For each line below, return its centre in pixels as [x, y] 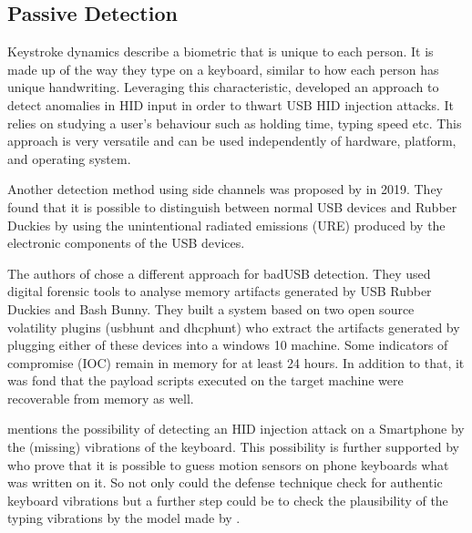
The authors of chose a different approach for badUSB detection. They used [219, 273]
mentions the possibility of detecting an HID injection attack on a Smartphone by [236, 429]
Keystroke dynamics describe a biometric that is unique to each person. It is [221, 51]
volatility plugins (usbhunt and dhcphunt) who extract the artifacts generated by [234, 327]
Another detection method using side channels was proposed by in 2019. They [226, 189]
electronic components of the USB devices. [126, 243]
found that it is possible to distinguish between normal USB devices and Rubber [232, 206]
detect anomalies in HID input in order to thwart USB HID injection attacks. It [231, 104]
